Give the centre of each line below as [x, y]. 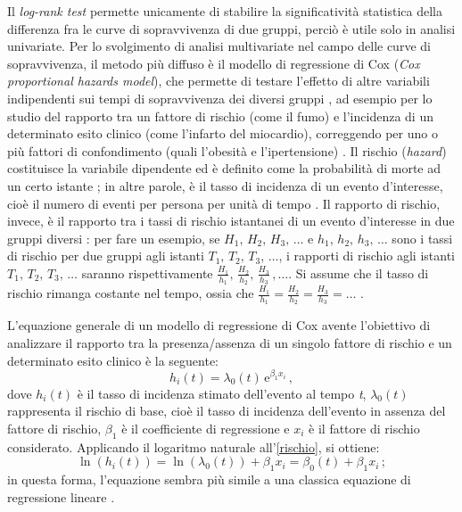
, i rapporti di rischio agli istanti [367, 256]
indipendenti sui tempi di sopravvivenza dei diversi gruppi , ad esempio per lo [220, 98]
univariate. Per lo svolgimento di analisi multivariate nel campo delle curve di [219, 46]
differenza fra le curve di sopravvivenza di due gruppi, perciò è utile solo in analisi [231, 28]
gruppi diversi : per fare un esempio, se [114, 238]
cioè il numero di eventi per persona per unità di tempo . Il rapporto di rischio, [224, 203]
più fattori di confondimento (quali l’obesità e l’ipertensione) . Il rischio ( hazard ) [227, 150]
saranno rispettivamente [147, 273]
